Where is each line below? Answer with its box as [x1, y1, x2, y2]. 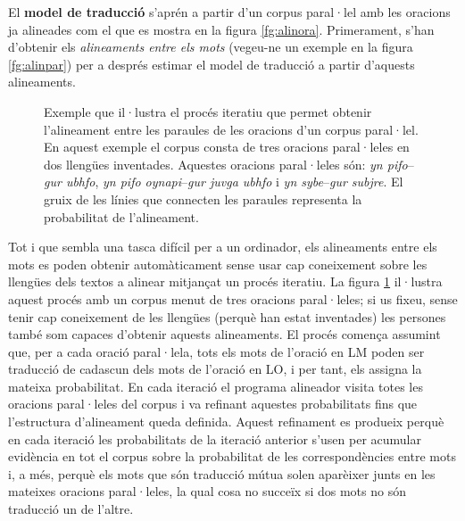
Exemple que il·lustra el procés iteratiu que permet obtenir [44, 102, 372, 120]
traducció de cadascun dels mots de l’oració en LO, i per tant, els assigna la [8, 360, 422, 378]
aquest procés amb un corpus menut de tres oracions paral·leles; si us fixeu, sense [8, 289, 458, 308]
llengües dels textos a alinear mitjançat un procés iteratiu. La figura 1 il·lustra [8, 272, 443, 291]
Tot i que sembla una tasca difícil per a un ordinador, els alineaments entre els [8, 237, 437, 256]
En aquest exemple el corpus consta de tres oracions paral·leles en [44, 137, 410, 156]
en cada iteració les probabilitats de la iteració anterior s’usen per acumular [8, 429, 421, 448]
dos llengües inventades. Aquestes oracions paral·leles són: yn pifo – [44, 154, 414, 173]
